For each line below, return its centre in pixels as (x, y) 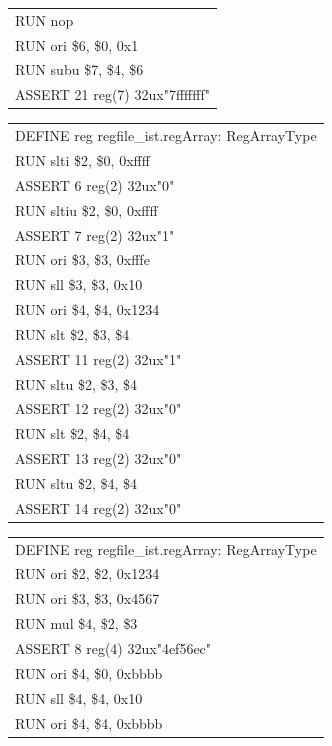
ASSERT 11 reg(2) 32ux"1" (98, 358)
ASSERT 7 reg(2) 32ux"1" (95, 234)
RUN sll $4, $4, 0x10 (79, 697)
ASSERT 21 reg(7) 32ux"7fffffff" (112, 94)
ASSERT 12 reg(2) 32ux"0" (98, 408)
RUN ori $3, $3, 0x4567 (87, 598)
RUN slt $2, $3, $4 (72, 333)
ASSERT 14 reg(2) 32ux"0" (98, 507)
